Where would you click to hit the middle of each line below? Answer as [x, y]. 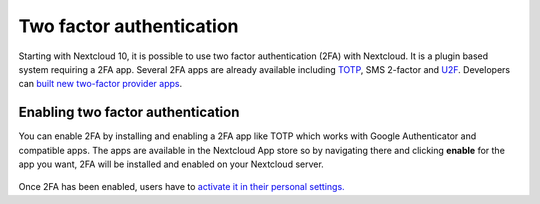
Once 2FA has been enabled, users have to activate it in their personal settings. [181, 187]
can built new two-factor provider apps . [100, 84]
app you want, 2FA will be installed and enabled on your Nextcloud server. [171, 164]
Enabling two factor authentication [129, 112]
